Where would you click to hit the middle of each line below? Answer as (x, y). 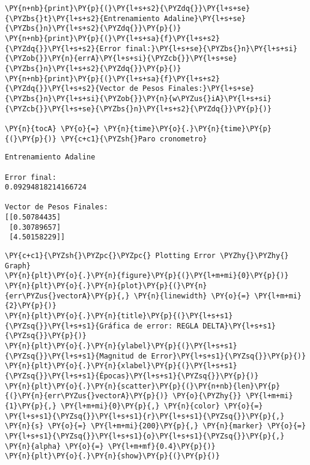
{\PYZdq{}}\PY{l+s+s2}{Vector (65, 89)
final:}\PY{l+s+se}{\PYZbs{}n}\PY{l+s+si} (211, 48)
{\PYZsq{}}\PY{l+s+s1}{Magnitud (69, 356)
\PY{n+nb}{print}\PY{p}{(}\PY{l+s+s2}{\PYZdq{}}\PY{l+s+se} (128, 8)
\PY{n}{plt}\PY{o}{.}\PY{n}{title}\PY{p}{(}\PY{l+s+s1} (119, 316)
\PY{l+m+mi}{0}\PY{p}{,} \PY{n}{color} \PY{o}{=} (162, 406)
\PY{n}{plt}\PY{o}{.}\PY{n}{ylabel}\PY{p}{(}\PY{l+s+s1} (121, 346)
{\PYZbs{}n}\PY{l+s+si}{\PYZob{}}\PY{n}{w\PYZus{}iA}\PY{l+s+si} (138, 98)
